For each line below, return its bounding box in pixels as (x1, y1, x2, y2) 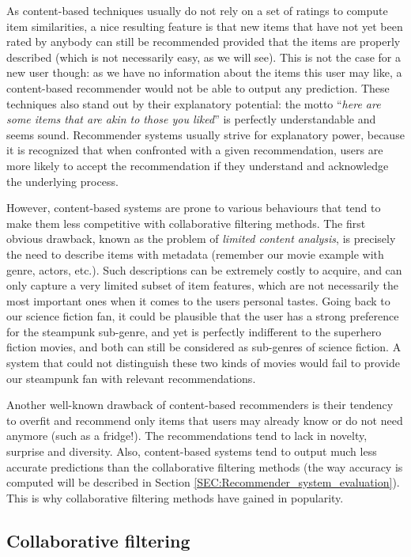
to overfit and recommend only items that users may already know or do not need (6, 411, 403, 428)
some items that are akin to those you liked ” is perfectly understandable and (6, 111, 376, 127)
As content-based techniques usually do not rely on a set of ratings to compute (6, 2, 388, 18)
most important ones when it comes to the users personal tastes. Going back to (6, 292, 390, 309)
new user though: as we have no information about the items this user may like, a (6, 64, 402, 81)
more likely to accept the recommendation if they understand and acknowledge (6, 157, 389, 173)
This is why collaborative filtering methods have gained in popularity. (6, 489, 344, 506)
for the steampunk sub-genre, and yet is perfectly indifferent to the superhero (6, 323, 382, 339)
